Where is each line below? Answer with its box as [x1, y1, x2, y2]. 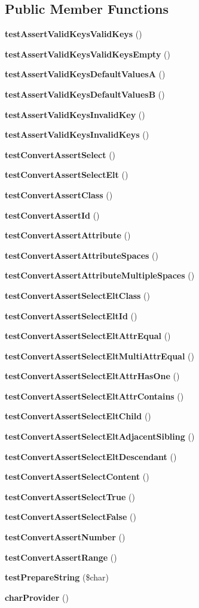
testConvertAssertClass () [5, 188, 113, 201]
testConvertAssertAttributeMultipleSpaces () [5, 269, 195, 282]
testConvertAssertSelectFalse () [5, 510, 136, 523]
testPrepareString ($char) [5, 571, 109, 583]
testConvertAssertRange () [5, 550, 117, 563]
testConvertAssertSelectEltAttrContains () [5, 389, 184, 402]
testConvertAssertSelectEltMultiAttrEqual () [5, 349, 194, 362]
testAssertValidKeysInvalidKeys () [5, 128, 149, 141]
